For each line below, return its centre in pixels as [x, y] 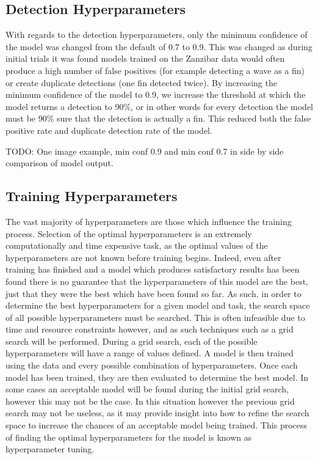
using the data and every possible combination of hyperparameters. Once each [152, 365]
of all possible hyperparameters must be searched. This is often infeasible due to [155, 317]
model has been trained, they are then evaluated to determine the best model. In [157, 377]
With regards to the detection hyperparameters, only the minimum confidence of [157, 35]
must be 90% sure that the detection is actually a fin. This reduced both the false [158, 118]
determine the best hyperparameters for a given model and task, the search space [158, 305]
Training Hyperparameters [92, 196]
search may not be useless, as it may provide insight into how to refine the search [157, 413]
